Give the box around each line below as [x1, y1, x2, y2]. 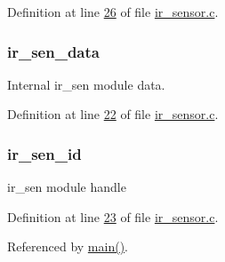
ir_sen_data [7, 40, 100, 62]
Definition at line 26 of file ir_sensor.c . [7, 3, 219, 20]
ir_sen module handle [7, 178, 126, 196]
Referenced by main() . [7, 237, 128, 256]
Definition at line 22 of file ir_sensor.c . [7, 105, 219, 123]
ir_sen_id [7, 142, 82, 164]
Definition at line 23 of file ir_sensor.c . [7, 207, 219, 226]
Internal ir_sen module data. [7, 75, 165, 93]
